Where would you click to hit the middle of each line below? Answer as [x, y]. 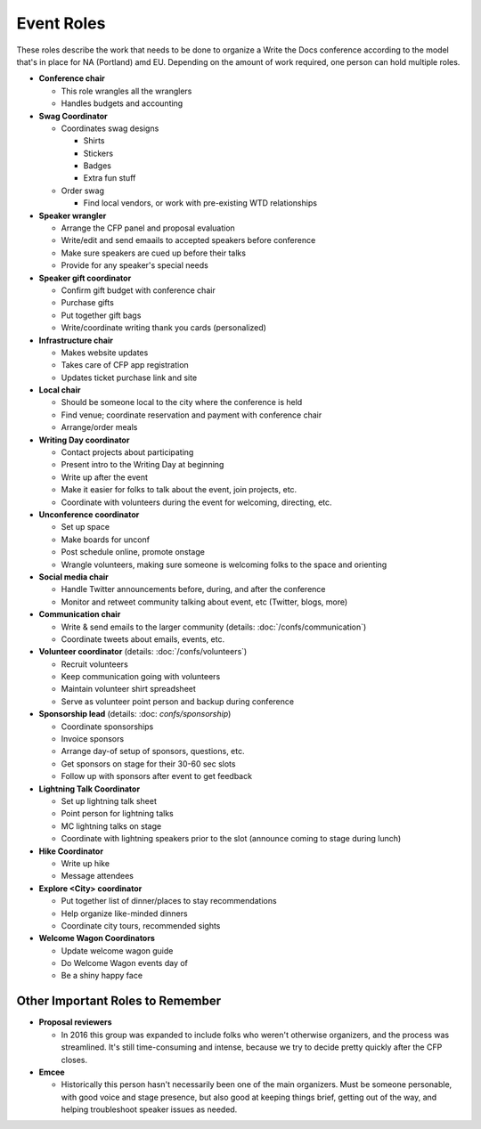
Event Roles [61, 23]
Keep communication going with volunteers [141, 677]
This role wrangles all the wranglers [126, 91]
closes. [74, 1060]
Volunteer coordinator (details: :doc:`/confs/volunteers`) [143, 652]
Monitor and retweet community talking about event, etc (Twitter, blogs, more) [204, 602]
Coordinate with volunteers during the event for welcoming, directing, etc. [197, 502]
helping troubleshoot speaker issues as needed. [149, 1109]
